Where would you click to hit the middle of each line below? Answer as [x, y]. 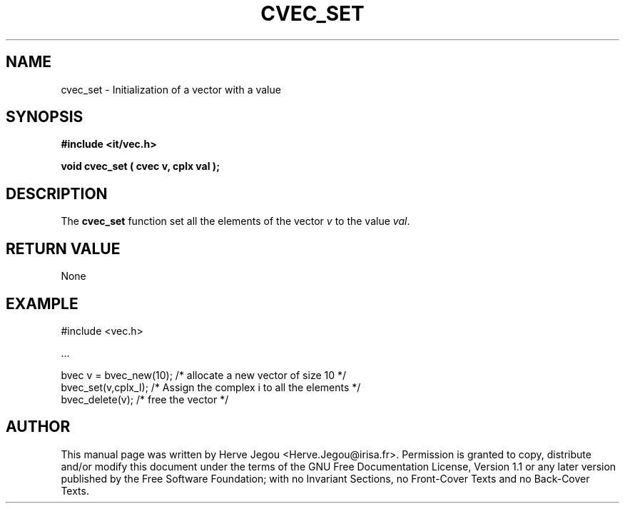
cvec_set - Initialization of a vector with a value [171, 89]
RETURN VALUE [63, 248]
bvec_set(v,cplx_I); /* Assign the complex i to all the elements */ [211, 387]
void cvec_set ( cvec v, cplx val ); [140, 166]
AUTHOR [38, 427]
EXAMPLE [42, 303]
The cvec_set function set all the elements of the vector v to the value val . [235, 221]
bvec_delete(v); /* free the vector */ [145, 399]
